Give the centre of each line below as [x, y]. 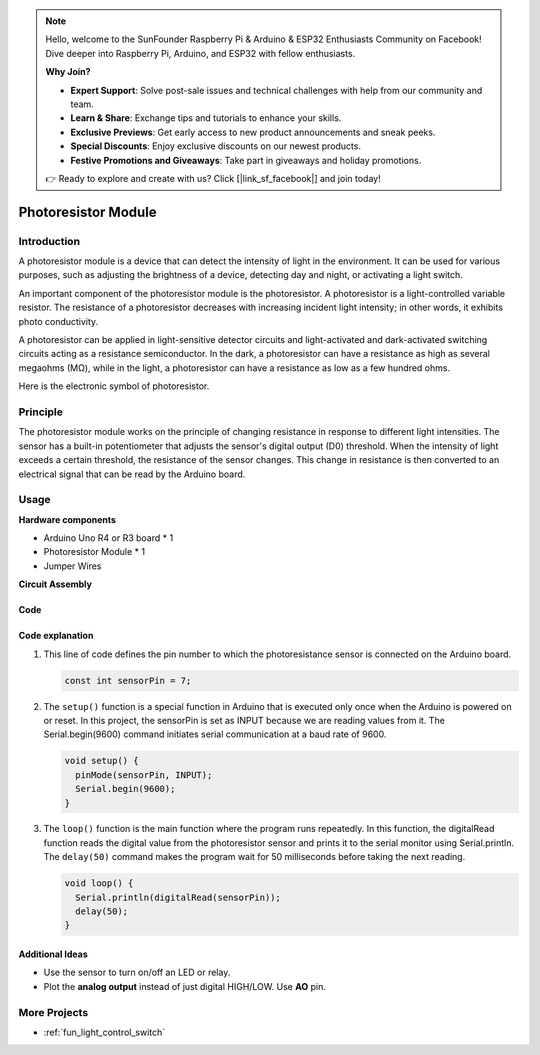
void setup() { [101, 761]
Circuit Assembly [55, 584]
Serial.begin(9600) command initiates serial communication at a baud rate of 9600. [215, 734]
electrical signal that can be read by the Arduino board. [132, 474]
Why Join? [68, 72]
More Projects [53, 1012]
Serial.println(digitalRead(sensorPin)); [178, 897]
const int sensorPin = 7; [128, 680]
